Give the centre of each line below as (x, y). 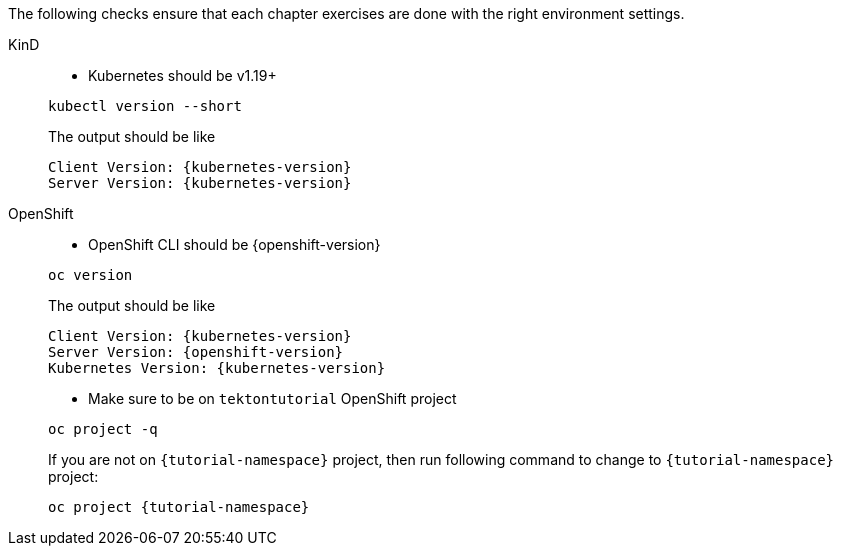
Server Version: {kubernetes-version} (200, 183)
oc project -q (103, 429)
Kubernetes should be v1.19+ (182, 75)
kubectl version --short (145, 106)
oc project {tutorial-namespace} (179, 507)
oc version (90, 275)
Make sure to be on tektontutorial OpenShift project (272, 398)
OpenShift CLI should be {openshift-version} (234, 244)
